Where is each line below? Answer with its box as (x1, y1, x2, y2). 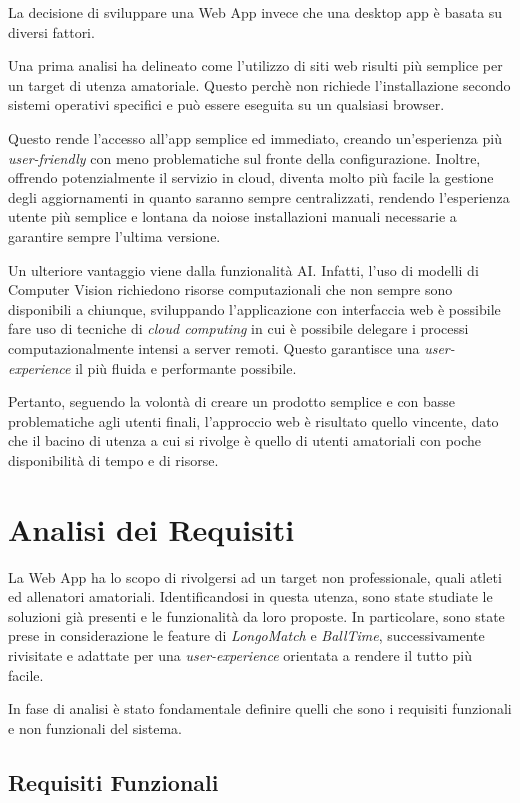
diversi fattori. (8, 21, 95, 42)
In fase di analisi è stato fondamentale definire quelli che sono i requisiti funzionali (8, 698, 512, 719)
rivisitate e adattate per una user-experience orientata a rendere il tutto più (8, 644, 473, 665)
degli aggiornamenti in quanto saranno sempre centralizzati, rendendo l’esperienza (8, 186, 510, 207)
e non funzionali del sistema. (8, 717, 182, 738)
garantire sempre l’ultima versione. (8, 225, 221, 246)
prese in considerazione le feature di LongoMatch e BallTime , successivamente (8, 625, 485, 646)
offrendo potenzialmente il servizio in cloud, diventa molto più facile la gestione (8, 167, 494, 188)
